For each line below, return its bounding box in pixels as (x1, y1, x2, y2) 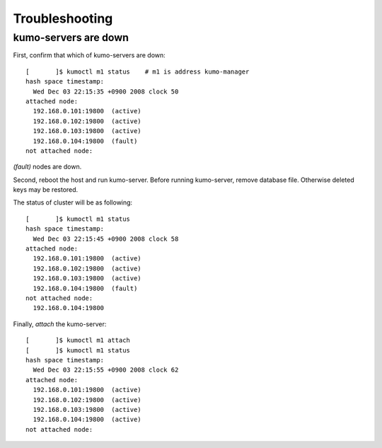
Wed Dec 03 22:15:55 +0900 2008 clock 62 (33, 366, 179, 374)
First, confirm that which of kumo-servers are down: (13, 51, 166, 59)
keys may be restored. (13, 185, 79, 194)
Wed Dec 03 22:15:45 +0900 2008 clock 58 (33, 234, 179, 243)
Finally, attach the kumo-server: (13, 319, 107, 328)
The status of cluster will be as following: (13, 198, 133, 207)
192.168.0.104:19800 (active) (33, 415, 141, 424)
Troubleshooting (13, 11, 113, 26)
